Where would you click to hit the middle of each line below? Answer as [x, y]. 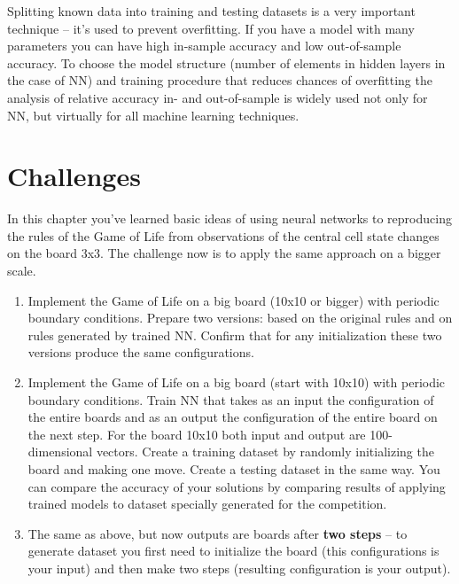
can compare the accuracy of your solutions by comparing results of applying [237, 486]
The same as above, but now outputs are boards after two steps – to [218, 533]
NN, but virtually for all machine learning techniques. [153, 115]
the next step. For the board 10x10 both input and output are [197, 434]
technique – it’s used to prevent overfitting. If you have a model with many [211, 28]
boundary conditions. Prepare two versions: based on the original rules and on [240, 318]
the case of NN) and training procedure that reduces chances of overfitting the [220, 80]
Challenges [74, 176]
